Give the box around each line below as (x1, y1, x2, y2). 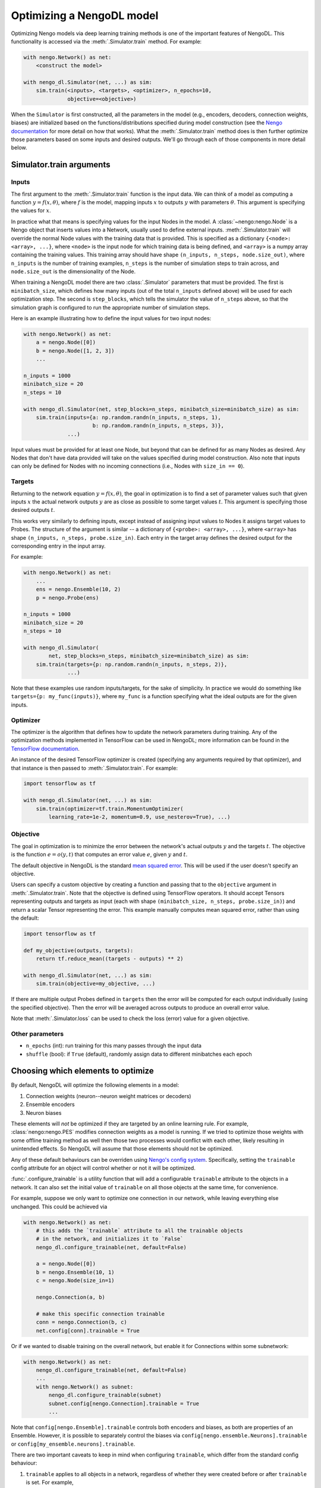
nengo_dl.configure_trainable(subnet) (48, 1392, 162, 1399)
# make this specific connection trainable (36, 1310, 165, 1317)
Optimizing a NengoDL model (11, 9, 159, 22)
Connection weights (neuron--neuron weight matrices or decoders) (26, 1092, 191, 1099)
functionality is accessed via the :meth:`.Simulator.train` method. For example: (11, 37, 202, 45)
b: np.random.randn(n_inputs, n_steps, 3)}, (92, 423, 225, 429)
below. (11, 144, 27, 151)
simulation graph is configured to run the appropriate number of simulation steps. (11, 304, 210, 311)
